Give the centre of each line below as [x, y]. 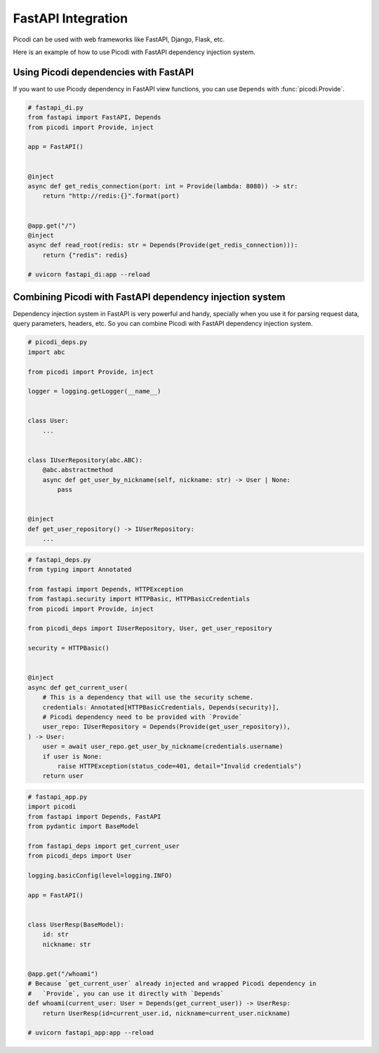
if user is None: [72, 756]
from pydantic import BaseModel [84, 826]
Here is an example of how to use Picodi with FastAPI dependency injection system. [134, 52]
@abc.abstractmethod [78, 470]
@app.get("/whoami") [63, 974]
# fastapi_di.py [56, 107]
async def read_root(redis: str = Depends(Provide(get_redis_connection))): [163, 245]
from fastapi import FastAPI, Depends [94, 117]
